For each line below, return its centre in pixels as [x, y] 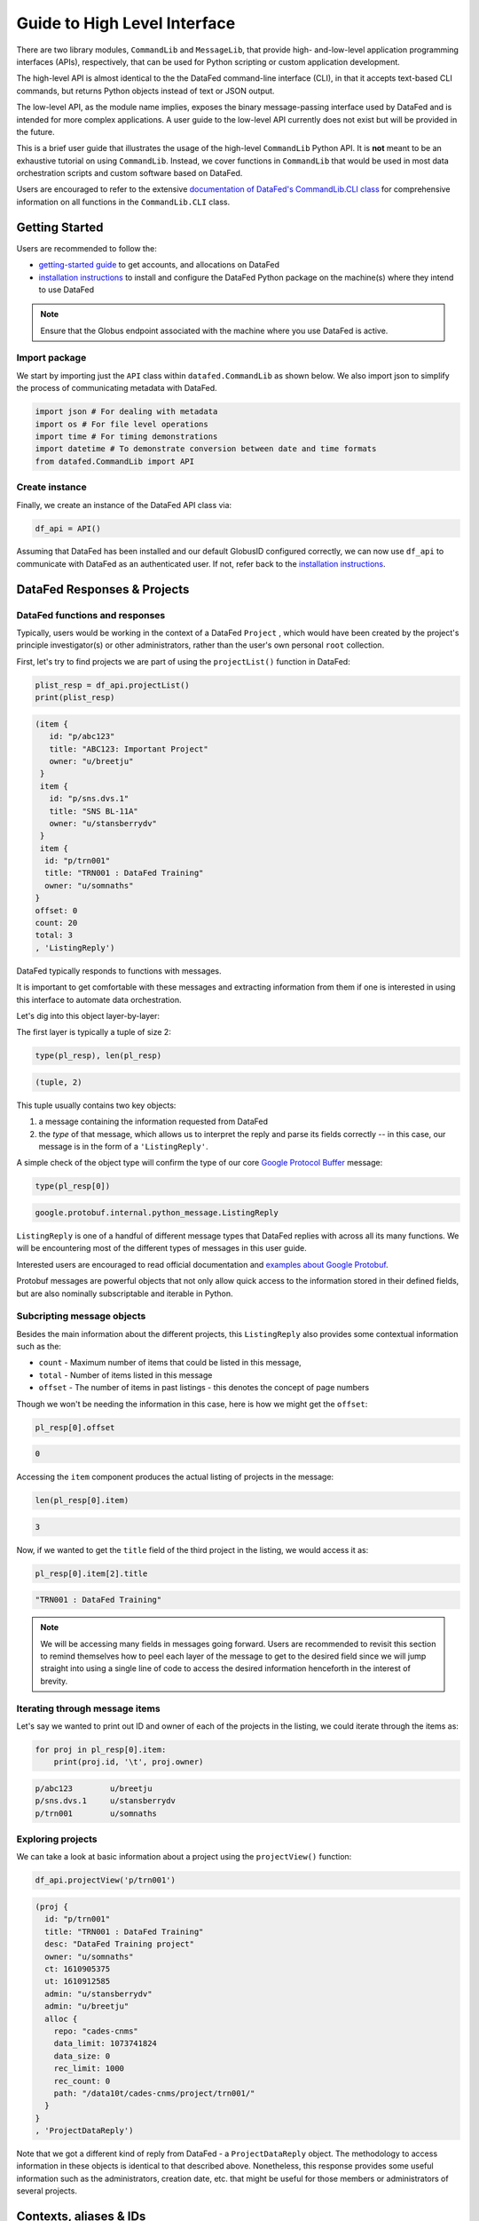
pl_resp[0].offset [75, 1427]
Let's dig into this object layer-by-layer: [88, 1015]
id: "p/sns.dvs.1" [89, 799]
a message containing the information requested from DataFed [153, 1122]
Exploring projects [57, 1839]
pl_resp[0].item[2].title [91, 1573]
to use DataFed [67, 290]
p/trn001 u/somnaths [96, 1813]
